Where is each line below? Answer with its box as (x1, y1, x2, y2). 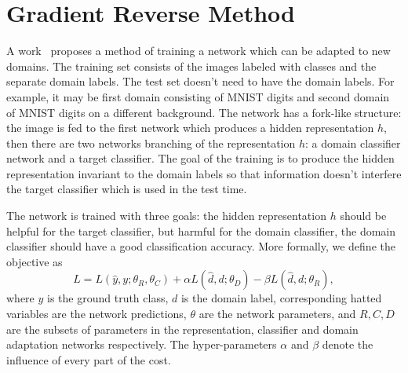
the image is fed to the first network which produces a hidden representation (6, 119, 374, 136)
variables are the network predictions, (6, 305, 187, 322)
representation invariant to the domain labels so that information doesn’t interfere (6, 165, 402, 181)
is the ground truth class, (47, 290, 169, 306)
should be (340, 207, 387, 224)
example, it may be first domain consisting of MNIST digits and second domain (6, 88, 390, 104)
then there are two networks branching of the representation (6, 134, 296, 151)
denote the (322, 336, 373, 353)
